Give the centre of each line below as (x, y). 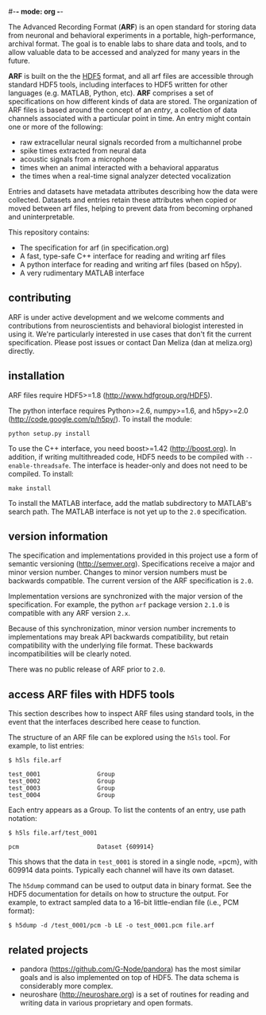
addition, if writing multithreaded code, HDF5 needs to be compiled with (126, 457)
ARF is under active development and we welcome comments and (116, 317)
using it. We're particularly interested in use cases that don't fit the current (130, 334)
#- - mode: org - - (36, 12)
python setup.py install (49, 434)
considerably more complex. (66, 986)
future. (19, 60)
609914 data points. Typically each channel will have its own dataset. (121, 870)
